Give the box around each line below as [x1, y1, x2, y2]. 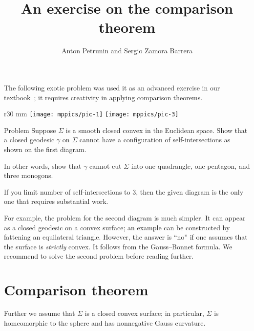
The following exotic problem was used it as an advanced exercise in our [4, 82, 220, 92]
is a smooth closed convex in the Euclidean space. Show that [65, 125, 248, 135]
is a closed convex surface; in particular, [85, 308, 204, 318]
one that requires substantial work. [4, 196, 108, 206]
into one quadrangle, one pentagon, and [131, 160, 250, 171]
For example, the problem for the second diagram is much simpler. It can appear [4, 212, 246, 222]
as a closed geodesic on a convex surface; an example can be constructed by [4, 222, 230, 232]
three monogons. [4, 170, 53, 180]
